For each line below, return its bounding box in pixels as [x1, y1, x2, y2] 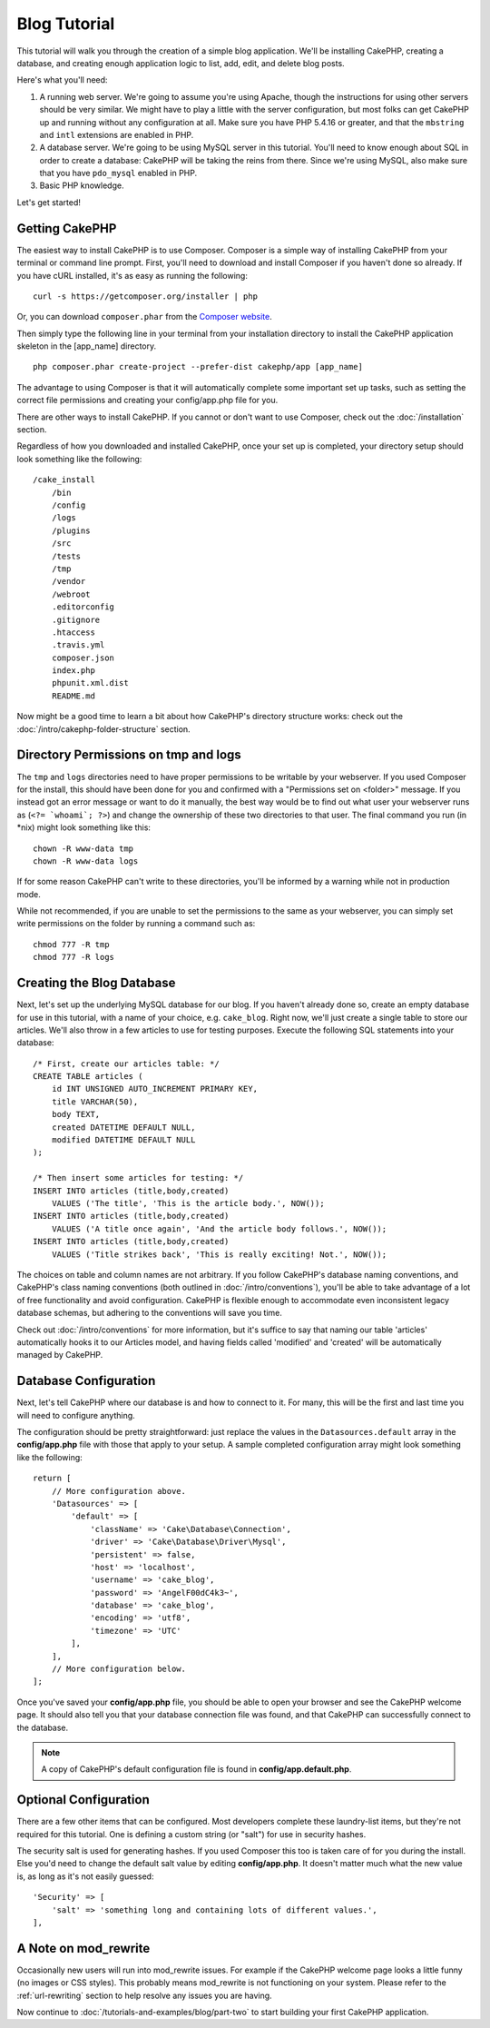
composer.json [51, 652, 115, 663]
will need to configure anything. [16, 1410, 135, 1420]
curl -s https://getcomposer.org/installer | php [33, 291, 259, 302]
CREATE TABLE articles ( [33, 1072, 143, 1082]
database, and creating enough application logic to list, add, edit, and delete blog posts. [16, 57, 345, 68]
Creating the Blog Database [16, 975, 176, 991]
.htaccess [51, 627, 95, 638]
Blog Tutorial [16, 14, 115, 34]
